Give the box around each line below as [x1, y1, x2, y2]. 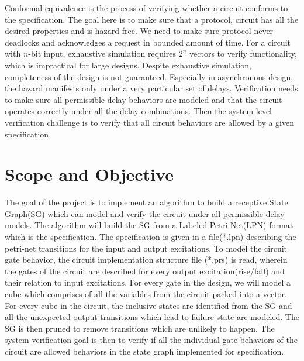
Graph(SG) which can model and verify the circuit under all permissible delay [5, 207, 285, 219]
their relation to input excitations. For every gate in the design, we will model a [5, 276, 291, 288]
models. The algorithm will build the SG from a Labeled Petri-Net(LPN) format [5, 219, 293, 231]
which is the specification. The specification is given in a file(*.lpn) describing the [5, 231, 296, 243]
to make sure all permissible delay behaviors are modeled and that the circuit [5, 93, 282, 105]
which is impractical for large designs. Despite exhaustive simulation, [5, 59, 251, 71]
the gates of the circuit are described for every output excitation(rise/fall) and [5, 264, 285, 277]
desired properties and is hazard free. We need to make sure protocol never [5, 25, 274, 37]
